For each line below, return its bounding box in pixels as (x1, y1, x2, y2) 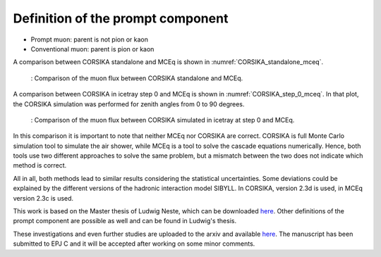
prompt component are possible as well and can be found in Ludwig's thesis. (13, 217, 236, 225)
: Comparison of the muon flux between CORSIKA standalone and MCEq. (30, 74, 243, 82)
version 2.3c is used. (13, 194, 74, 202)
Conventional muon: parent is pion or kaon (30, 44, 155, 53)
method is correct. (13, 161, 67, 170)
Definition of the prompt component (13, 11, 229, 26)
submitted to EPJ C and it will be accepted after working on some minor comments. (13, 239, 255, 248)
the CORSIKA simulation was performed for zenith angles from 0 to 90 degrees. (13, 99, 245, 108)
